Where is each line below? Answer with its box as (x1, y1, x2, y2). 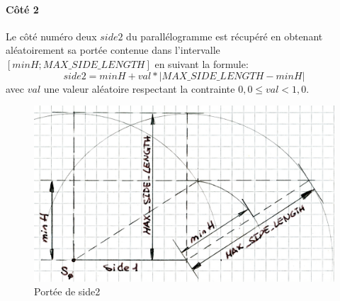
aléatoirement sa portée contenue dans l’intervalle (6, 42, 220, 57)
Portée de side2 (34, 284, 101, 299)
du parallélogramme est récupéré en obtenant (126, 28, 323, 43)
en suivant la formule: (154, 56, 249, 71)
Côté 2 (6, 1, 39, 16)
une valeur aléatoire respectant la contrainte (43, 81, 235, 96)
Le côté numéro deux (6, 28, 97, 43)
